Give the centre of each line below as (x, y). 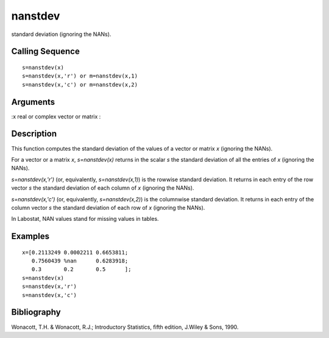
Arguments (33, 102)
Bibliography (36, 312)
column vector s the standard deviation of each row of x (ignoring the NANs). (108, 207)
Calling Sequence (46, 52)
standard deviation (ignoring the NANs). (61, 34)
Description (34, 134)
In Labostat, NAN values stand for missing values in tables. (85, 219)
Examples (30, 236)
